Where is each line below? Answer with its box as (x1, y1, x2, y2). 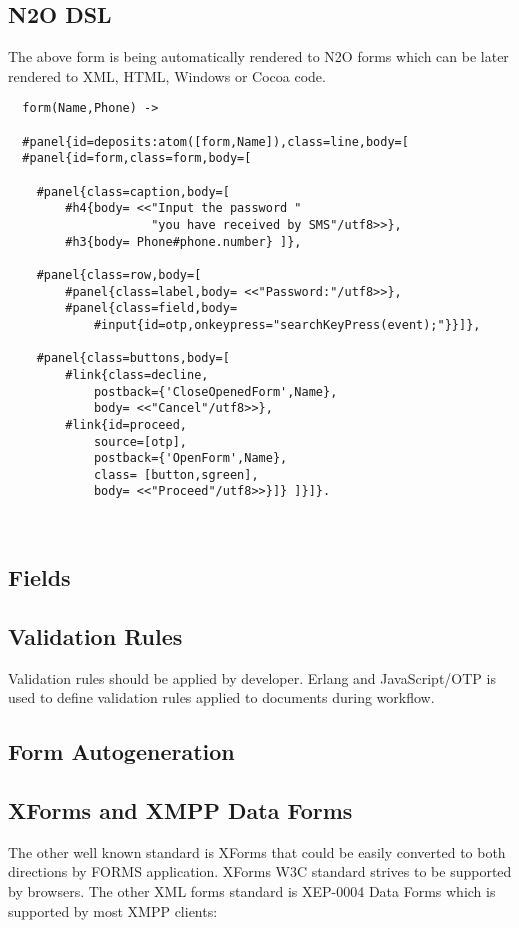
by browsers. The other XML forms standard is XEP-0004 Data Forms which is (8, 881, 496, 902)
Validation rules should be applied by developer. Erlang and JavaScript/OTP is (8, 667, 496, 688)
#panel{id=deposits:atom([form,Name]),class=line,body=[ (22, 134, 409, 149)
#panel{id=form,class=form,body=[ (22, 151, 252, 166)
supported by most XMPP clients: (8, 900, 218, 921)
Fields (8, 562, 71, 593)
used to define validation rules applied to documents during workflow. (8, 687, 435, 708)
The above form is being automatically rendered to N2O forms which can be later (8, 46, 509, 67)
